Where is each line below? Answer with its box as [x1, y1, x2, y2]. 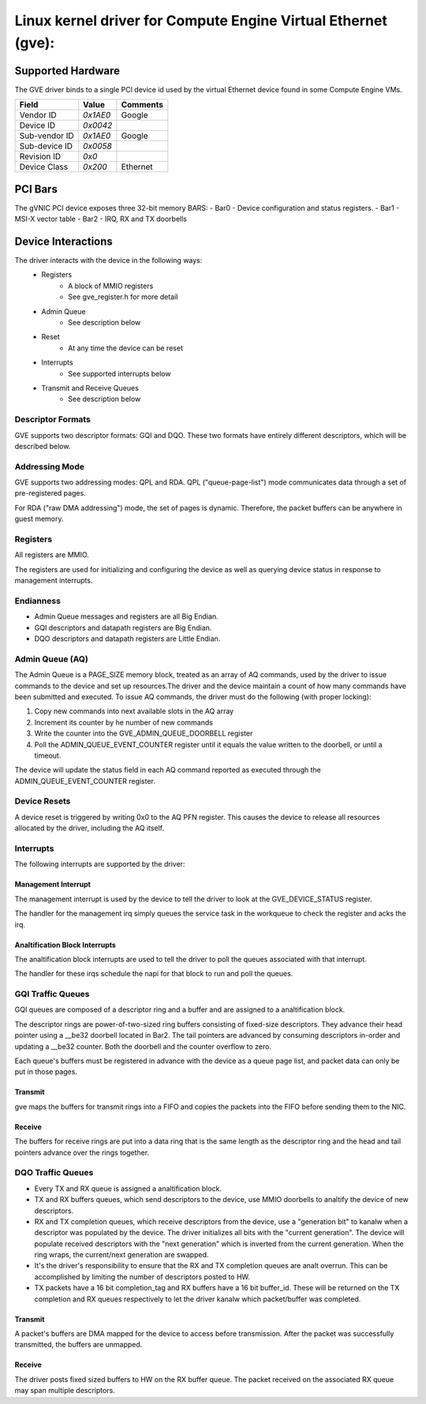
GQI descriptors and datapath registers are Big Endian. [34, 623, 212, 632]
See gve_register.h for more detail [68, 292, 178, 301]
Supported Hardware [14, 64, 121, 77]
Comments [121, 99, 163, 110]
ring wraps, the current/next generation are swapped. [34, 1250, 209, 1260]
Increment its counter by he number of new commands [34, 717, 213, 727]
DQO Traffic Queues [14, 1167, 94, 1178]
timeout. [34, 751, 62, 760]
